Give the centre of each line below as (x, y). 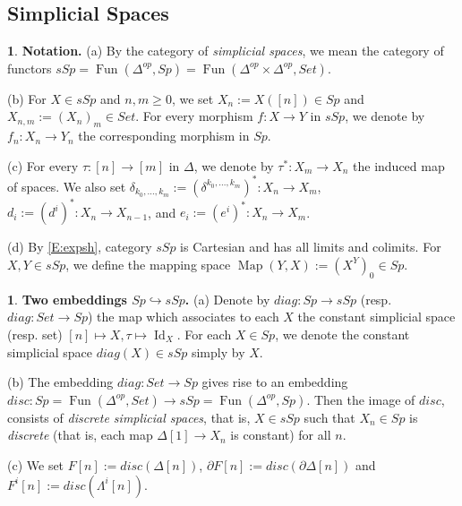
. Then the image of (361, 399)
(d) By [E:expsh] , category (80, 247)
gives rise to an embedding (275, 382)
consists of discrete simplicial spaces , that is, (129, 417)
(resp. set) (35, 334)
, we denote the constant (342, 334)
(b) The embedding (60, 382)
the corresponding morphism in (164, 136)
